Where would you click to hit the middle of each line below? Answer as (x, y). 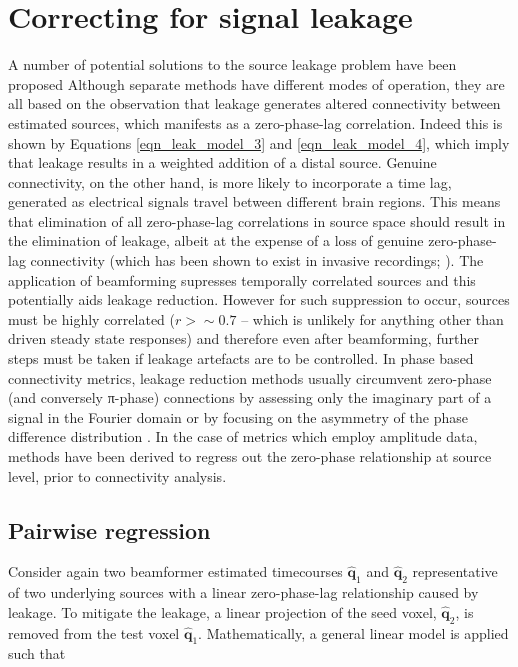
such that (37, 653)
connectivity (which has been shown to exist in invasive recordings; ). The (257, 260)
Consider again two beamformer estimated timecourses (175, 571)
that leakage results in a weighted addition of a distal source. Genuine (222, 162)
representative (455, 571)
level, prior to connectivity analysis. (117, 475)
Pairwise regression (109, 529)
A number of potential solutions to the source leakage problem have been (232, 64)
